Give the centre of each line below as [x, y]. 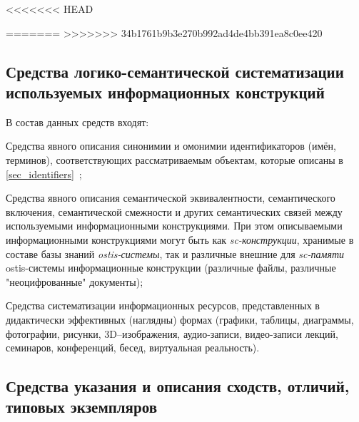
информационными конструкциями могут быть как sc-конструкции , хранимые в [180, 239]
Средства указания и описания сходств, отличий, [178, 386]
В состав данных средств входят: [77, 122]
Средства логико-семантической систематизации [175, 71]
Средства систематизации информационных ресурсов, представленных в [163, 305]
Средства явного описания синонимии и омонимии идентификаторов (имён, [171, 146]
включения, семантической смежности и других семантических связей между [174, 211]
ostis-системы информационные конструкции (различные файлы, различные [171, 268]
